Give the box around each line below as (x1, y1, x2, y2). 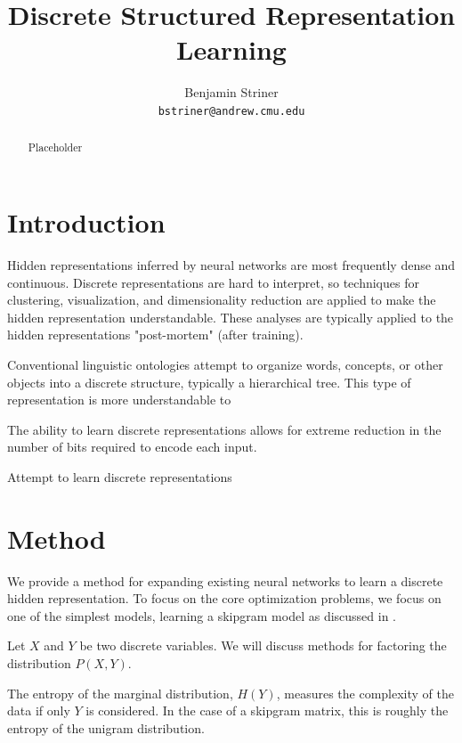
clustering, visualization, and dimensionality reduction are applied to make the (7, 290, 436, 309)
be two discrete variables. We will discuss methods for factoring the (79, 636, 447, 655)
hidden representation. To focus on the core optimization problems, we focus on (7, 589, 442, 608)
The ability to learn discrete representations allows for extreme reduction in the (7, 420, 442, 438)
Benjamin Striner (184, 83, 279, 102)
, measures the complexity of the (276, 683, 454, 702)
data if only (7, 701, 70, 720)
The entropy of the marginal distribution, (7, 683, 233, 702)
